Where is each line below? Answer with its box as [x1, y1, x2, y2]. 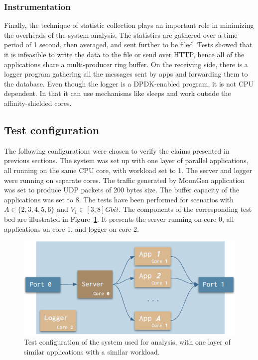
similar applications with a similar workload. [24, 347, 160, 357]
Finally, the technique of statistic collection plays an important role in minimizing [4, 20, 254, 30]
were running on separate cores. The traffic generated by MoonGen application [4, 175, 245, 185]
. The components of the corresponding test [119, 204, 252, 214]
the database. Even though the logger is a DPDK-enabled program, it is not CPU [4, 78, 254, 89]
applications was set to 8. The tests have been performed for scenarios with [4, 194, 234, 204]
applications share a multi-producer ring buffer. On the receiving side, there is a [4, 59, 248, 69]
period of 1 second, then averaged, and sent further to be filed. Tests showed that [4, 39, 253, 50]
